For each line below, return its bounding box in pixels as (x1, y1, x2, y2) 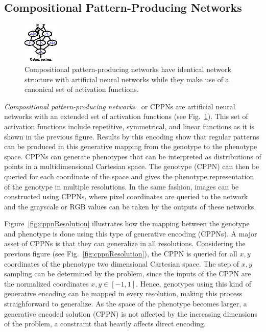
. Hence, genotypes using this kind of (136, 278, 251, 289)
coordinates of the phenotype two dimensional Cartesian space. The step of (4, 258, 239, 269)
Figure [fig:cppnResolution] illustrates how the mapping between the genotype (4, 218, 250, 229)
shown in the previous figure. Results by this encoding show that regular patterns (4, 131, 259, 141)
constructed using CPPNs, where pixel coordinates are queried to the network (4, 191, 248, 202)
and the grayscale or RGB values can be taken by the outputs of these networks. (4, 201, 256, 211)
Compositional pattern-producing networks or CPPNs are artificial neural (4, 101, 235, 111)
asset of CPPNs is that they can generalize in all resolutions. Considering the (4, 238, 246, 249)
